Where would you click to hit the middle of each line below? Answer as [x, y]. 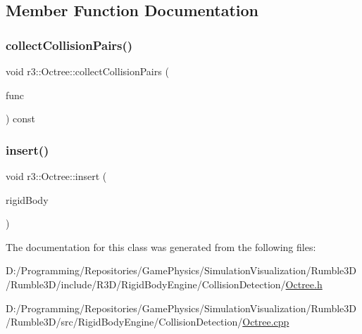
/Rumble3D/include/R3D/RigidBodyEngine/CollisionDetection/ [146, 284]
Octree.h [304, 284]
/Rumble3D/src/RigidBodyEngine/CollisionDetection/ [124, 322]
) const [21, 118]
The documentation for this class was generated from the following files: [161, 246]
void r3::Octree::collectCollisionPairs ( [87, 71]
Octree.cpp [266, 322]
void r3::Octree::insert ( [56, 176]
